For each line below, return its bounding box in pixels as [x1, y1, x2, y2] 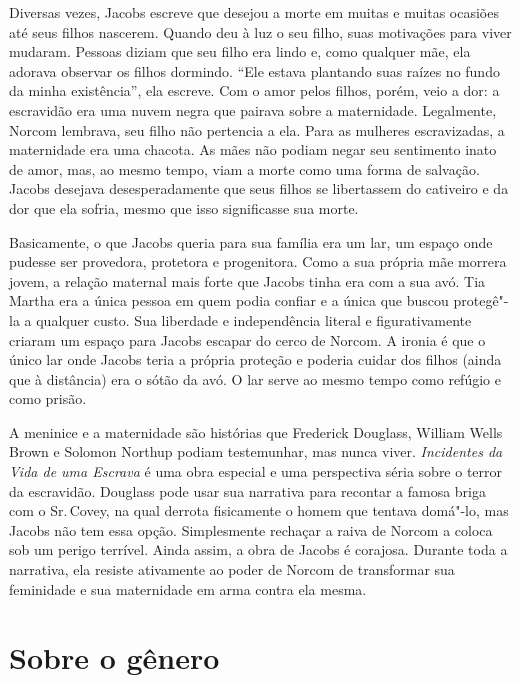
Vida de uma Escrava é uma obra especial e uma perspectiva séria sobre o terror [9, 461, 503, 482]
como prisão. [9, 388, 87, 409]
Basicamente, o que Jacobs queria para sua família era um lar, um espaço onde [9, 231, 493, 252]
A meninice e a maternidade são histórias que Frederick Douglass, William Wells [9, 421, 503, 442]
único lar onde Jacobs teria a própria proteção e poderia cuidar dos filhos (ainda [9, 349, 502, 370]
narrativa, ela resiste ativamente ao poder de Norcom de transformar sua [9, 559, 455, 580]
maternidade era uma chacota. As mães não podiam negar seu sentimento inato [9, 139, 497, 160]
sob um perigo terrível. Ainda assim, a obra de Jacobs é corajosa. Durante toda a [9, 539, 508, 560]
